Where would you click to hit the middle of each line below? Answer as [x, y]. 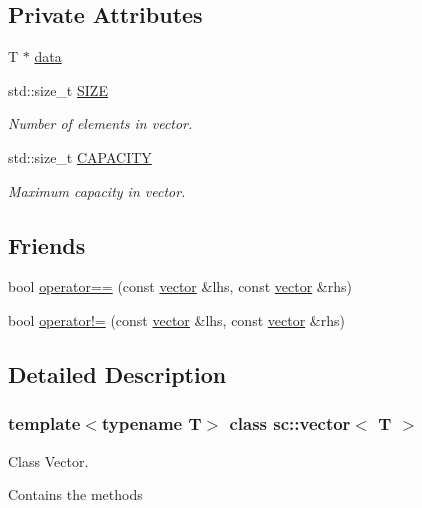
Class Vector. [48, 460]
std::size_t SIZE [58, 89]
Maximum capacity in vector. [97, 190]
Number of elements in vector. [100, 123]
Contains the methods [75, 494]
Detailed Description [117, 373]
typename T [151, 423]
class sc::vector [290, 423]
